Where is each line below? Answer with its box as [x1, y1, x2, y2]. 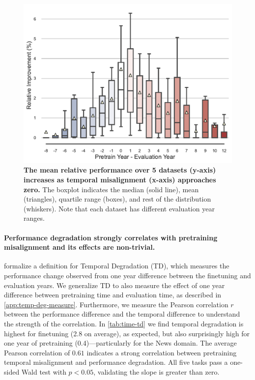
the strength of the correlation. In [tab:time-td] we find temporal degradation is [4, 318, 244, 328]
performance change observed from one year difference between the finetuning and [4, 270, 251, 280]
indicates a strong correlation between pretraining [86, 347, 237, 357]
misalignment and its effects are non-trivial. [4, 242, 155, 252]
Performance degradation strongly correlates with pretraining [4, 232, 218, 242]
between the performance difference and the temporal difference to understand [4, 309, 240, 319]
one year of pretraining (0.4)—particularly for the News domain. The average [4, 338, 237, 348]
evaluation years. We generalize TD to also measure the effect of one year [4, 280, 225, 290]
